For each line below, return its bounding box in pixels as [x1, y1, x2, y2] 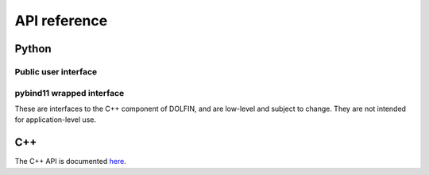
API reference [14, 12, 108, 29]
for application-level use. [14, 115, 97, 124]
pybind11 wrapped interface [14, 87, 125, 98]
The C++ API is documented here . [14, 157, 126, 166]
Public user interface [14, 66, 98, 77]
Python [14, 42, 52, 55]
